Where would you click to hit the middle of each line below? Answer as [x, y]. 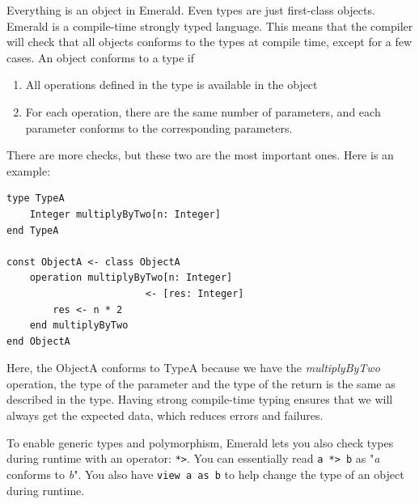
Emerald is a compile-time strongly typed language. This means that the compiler [210, 25]
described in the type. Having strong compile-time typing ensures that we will [200, 399]
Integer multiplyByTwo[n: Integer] [125, 214]
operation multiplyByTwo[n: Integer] [131, 278]
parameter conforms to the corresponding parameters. [159, 127]
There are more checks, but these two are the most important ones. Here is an [200, 155]
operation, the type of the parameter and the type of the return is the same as [201, 383]
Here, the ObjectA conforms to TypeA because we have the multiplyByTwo [193, 368]
